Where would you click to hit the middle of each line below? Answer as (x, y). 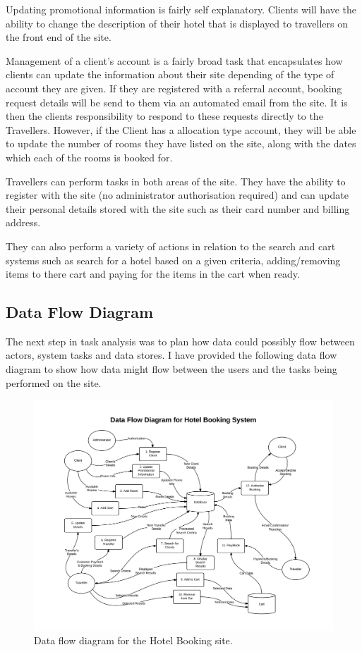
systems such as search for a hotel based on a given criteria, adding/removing (173, 260)
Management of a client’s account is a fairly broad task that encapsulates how (174, 60)
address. (23, 222)
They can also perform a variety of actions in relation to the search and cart (171, 246)
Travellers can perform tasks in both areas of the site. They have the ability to (176, 181)
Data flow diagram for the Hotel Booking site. (133, 640)
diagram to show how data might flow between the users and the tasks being (171, 369)
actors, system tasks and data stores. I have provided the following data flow (171, 355)
